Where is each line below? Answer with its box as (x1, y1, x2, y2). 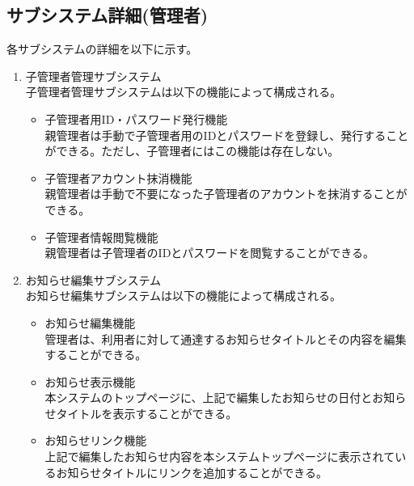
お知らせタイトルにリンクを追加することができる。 (56, 463, 328, 480)
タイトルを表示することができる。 (56, 404, 238, 421)
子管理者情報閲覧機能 (44, 228, 158, 245)
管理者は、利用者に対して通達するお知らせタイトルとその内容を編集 (44, 330, 407, 347)
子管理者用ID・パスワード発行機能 (44, 110, 228, 127)
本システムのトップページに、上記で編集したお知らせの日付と (44, 389, 373, 406)
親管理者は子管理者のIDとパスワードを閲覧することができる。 (44, 244, 375, 261)
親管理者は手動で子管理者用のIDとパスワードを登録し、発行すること (44, 126, 409, 143)
